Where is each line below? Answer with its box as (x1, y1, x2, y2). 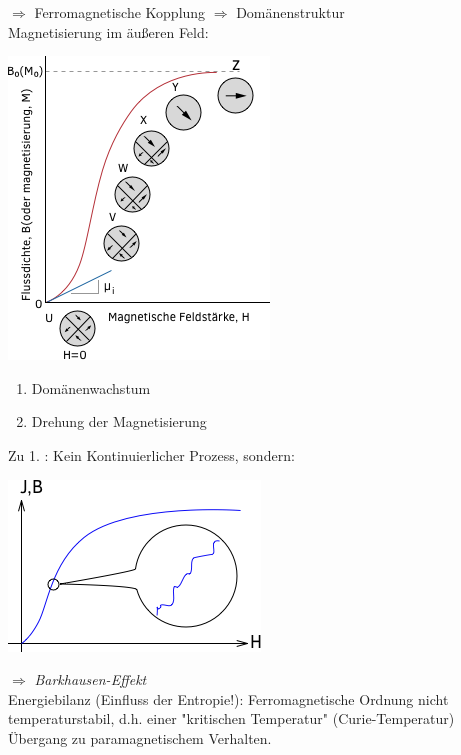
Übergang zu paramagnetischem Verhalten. (8, 727, 272, 748)
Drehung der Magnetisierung (31, 411, 207, 432)
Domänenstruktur (236, 2, 345, 22)
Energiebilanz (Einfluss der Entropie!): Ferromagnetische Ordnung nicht (8, 688, 449, 709)
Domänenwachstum (31, 377, 151, 398)
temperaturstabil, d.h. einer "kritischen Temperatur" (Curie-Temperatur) (8, 708, 455, 729)
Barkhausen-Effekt (34, 669, 147, 690)
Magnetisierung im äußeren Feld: (8, 21, 209, 42)
